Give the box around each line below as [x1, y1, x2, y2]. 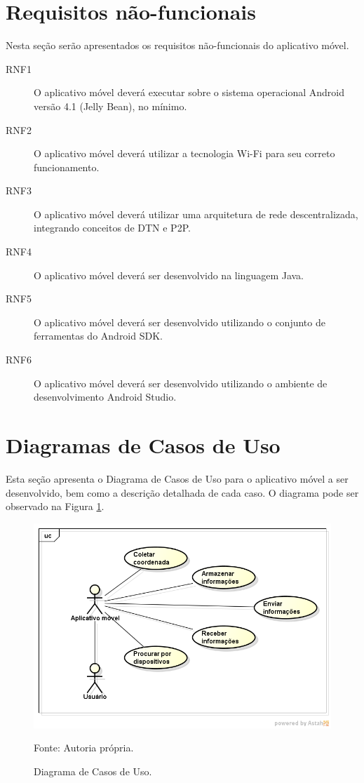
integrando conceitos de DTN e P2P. [34, 220, 191, 235]
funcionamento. [34, 159, 100, 174]
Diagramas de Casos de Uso [6, 431, 281, 459]
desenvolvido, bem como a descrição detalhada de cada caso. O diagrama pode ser [6, 485, 359, 500]
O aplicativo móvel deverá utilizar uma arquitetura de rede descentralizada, [34, 206, 358, 221]
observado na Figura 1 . [6, 499, 105, 514]
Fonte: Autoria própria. [34, 740, 134, 755]
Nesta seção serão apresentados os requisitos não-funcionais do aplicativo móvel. [6, 38, 349, 53]
